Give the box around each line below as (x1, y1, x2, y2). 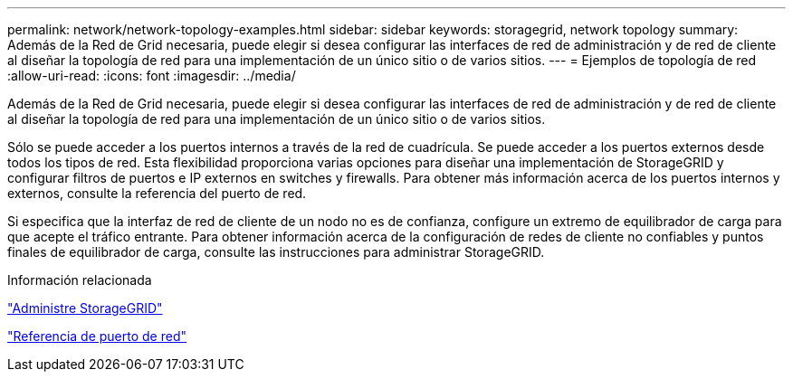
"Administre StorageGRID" (7, 300, 163, 316)
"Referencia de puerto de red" (7, 328, 186, 344)
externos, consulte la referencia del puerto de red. (7, 185, 307, 201)
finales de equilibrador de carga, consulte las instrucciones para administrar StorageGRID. (7, 244, 545, 260)
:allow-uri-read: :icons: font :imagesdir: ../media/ (7, 68, 296, 83)
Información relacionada (7, 272, 152, 288)
